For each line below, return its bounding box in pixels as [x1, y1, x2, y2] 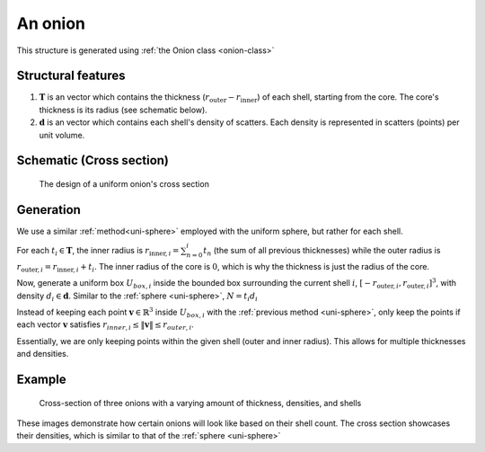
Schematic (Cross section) [16, 153, 170, 168]
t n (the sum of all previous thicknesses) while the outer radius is [203, 245, 441, 258]
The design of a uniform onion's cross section [39, 179, 210, 190]
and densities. [16, 349, 69, 359]
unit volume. [39, 129, 85, 140]
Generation [16, 202, 81, 217]
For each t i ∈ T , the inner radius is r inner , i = [16, 245, 180, 258]
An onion [16, 13, 85, 33]
